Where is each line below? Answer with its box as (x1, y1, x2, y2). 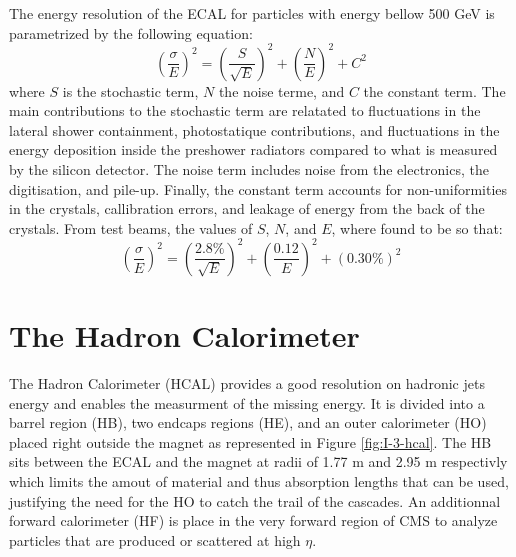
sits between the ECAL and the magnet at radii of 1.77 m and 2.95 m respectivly (9, 451, 508, 472)
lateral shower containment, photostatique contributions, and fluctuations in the (9, 119, 500, 140)
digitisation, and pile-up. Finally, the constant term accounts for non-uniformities (9, 178, 508, 199)
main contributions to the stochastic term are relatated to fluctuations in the (9, 100, 481, 121)
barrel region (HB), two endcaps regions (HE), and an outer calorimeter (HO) (9, 412, 487, 433)
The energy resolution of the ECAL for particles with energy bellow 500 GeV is (9, 3, 495, 23)
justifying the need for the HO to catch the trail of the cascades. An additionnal (9, 490, 501, 511)
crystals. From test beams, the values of (9, 217, 253, 238)
